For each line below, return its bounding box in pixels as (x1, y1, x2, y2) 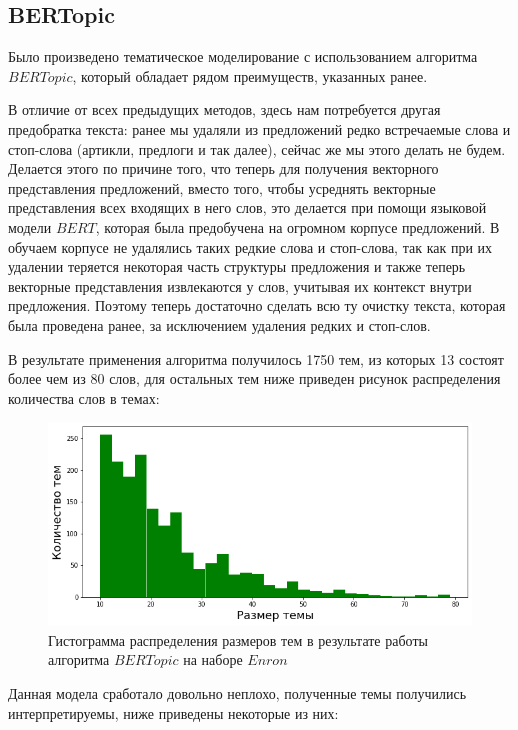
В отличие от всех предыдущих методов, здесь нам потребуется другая (8, 99, 441, 120)
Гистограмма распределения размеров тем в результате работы (48, 629, 428, 650)
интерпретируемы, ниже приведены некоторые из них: (8, 702, 339, 723)
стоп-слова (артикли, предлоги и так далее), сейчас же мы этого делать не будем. (8, 138, 506, 159)
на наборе (183, 649, 243, 670)
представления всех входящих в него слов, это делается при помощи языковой (8, 197, 487, 218)
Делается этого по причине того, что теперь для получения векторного (8, 158, 439, 179)
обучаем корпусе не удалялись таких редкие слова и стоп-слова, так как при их (8, 236, 493, 257)
